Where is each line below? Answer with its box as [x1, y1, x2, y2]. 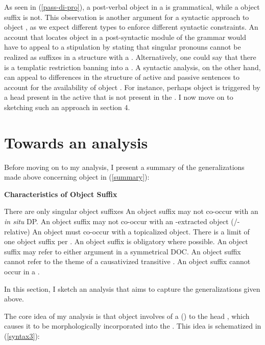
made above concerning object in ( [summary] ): [4, 171, 150, 182]
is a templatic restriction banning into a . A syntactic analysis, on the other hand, [4, 61, 261, 72]
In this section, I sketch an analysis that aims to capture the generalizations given [4, 283, 260, 294]
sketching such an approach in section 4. [4, 101, 130, 112]
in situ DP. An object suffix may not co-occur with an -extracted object [4, 216, 229, 227]
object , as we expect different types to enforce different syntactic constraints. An [4, 21, 258, 32]
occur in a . [4, 266, 40, 276]
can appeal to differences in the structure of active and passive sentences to [4, 72, 239, 82]
